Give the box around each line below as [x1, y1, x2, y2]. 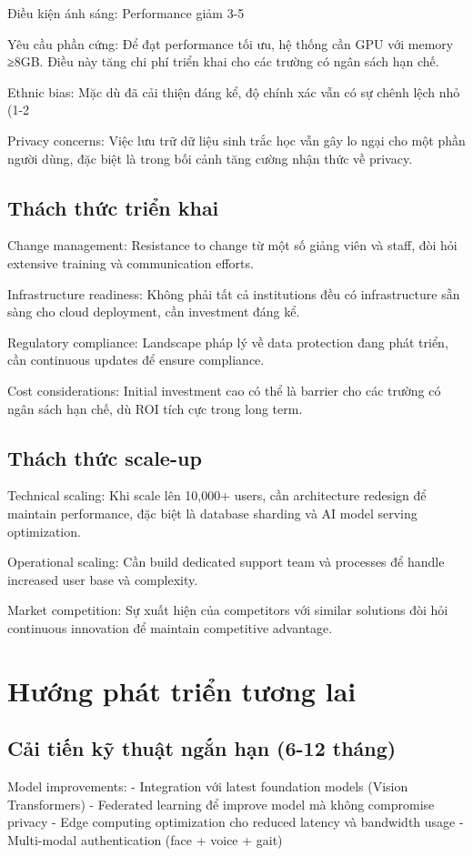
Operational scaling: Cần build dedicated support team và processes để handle [7, 552, 445, 571]
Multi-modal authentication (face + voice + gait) [7, 830, 283, 849]
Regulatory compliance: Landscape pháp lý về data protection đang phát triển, [7, 332, 448, 351]
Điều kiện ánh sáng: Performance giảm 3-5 [7, 4, 245, 22]
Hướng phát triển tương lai [7, 671, 357, 709]
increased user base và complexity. [7, 569, 198, 589]
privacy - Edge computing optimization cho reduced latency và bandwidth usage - [7, 812, 464, 831]
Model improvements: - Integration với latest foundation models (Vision [7, 777, 408, 796]
